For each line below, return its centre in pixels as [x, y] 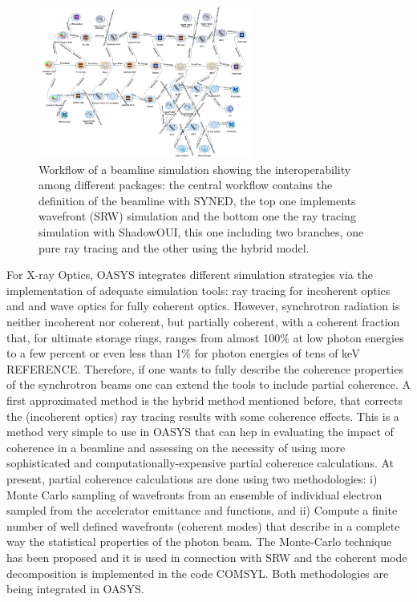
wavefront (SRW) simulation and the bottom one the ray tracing [197, 216]
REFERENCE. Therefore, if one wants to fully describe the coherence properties [205, 368]
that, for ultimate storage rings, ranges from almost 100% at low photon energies [205, 337]
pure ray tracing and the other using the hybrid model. [174, 247]
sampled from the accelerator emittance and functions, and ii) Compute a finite [202, 510]
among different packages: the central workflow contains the [186, 185]
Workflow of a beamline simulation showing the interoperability [195, 169]
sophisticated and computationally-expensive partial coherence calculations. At [200, 463]
